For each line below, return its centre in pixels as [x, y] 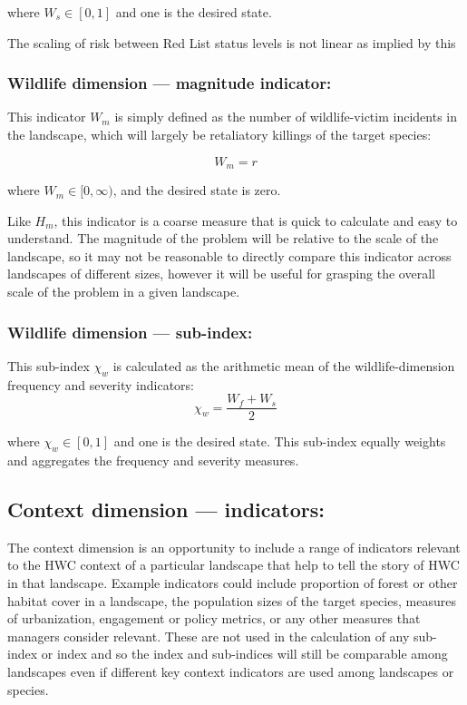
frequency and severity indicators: [101, 384]
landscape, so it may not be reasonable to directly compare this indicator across [229, 255]
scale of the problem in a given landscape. [124, 292]
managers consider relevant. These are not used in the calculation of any [209, 636]
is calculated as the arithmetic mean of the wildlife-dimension [284, 365]
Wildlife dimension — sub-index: [130, 332]
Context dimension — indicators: [166, 509]
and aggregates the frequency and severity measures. [153, 460]
